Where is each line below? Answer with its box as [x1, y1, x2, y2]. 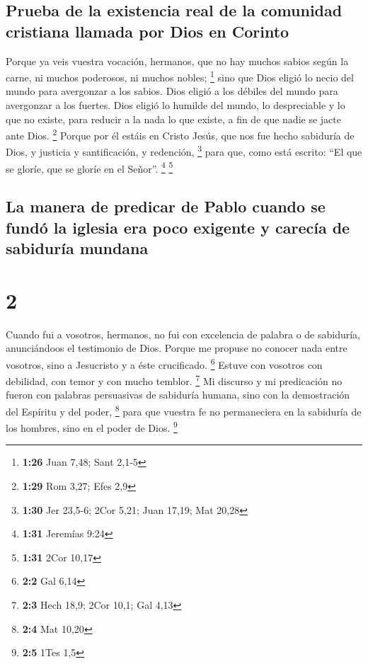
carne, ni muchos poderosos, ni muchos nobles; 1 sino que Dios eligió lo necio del [6, 68, 354, 84]
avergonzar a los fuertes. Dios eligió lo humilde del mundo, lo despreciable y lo [6, 98, 345, 113]
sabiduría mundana [6, 237, 149, 259]
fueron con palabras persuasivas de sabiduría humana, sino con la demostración [6, 387, 350, 402]
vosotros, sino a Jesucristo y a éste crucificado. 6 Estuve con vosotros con [6, 355, 323, 372]
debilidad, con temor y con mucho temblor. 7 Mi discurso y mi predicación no [6, 372, 343, 388]
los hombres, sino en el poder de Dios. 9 [6, 418, 178, 435]
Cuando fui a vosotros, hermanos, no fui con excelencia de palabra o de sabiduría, [6, 326, 360, 341]
